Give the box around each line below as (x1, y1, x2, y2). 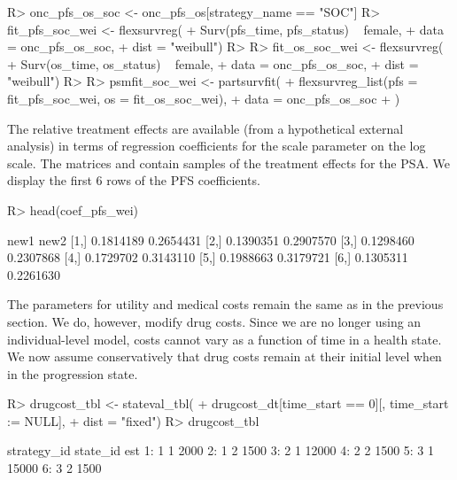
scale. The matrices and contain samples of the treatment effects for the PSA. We (7, 153, 450, 172)
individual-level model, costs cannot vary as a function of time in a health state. (7, 329, 442, 348)
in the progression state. (7, 364, 138, 383)
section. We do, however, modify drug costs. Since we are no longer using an (7, 312, 422, 330)
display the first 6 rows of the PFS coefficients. (7, 171, 260, 190)
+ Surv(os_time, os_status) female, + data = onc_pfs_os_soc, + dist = (7, 54, 419, 73)
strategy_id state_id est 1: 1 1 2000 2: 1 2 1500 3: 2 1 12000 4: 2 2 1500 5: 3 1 (7, 441, 435, 460)
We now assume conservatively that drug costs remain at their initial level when (7, 347, 442, 366)
